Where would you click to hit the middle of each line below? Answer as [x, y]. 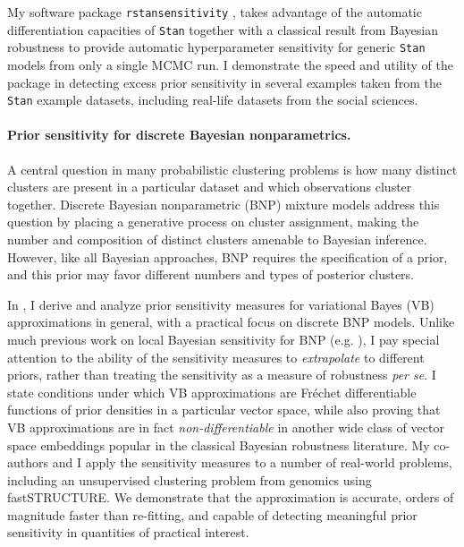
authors [28, 462]
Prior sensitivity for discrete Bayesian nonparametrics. [179, 135]
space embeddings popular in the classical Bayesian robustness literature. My [219, 444]
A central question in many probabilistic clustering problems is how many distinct [232, 169]
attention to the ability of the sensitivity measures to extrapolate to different [216, 357]
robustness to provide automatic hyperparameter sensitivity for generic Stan [216, 47]
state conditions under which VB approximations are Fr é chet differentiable [212, 392]
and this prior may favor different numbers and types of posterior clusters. [211, 274]
